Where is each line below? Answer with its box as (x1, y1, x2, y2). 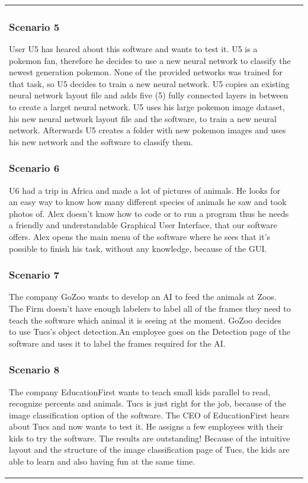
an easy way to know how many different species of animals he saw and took (9, 196, 287, 208)
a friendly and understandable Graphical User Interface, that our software (9, 219, 277, 231)
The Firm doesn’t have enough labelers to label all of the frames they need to (9, 302, 291, 314)
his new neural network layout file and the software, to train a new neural (9, 112, 277, 124)
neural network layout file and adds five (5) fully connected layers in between (9, 89, 288, 101)
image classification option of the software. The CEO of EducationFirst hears (9, 408, 290, 421)
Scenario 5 (9, 19, 60, 34)
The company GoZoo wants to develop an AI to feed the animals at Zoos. (9, 290, 277, 303)
